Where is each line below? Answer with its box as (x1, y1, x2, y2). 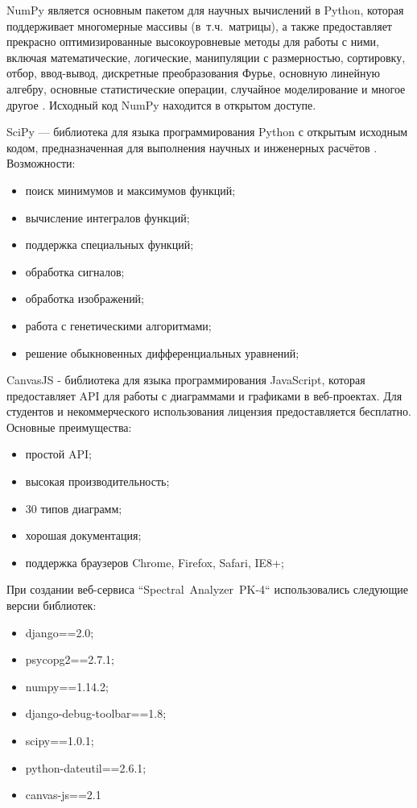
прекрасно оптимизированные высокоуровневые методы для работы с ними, (6, 33, 379, 50)
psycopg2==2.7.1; (25, 651, 114, 668)
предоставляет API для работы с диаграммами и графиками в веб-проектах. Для (6, 387, 403, 404)
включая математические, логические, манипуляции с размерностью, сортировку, (6, 48, 406, 65)
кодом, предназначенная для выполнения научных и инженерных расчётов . (6, 139, 378, 155)
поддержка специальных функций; (25, 236, 194, 253)
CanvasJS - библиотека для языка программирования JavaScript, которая (6, 371, 365, 388)
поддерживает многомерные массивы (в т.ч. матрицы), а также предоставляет (6, 17, 392, 34)
